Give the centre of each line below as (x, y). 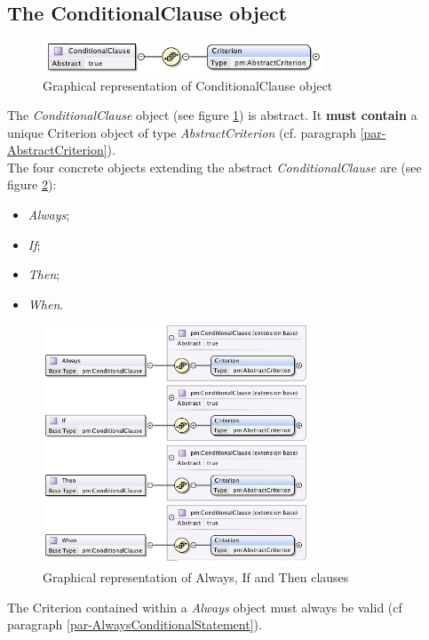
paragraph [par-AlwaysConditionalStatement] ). (135, 624)
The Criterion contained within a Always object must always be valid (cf (205, 607)
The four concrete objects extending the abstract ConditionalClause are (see (214, 167)
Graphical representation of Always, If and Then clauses (196, 577)
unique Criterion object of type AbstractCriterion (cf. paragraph (182, 132)
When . (46, 304)
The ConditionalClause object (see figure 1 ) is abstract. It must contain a (212, 115)
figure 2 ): (32, 184)
